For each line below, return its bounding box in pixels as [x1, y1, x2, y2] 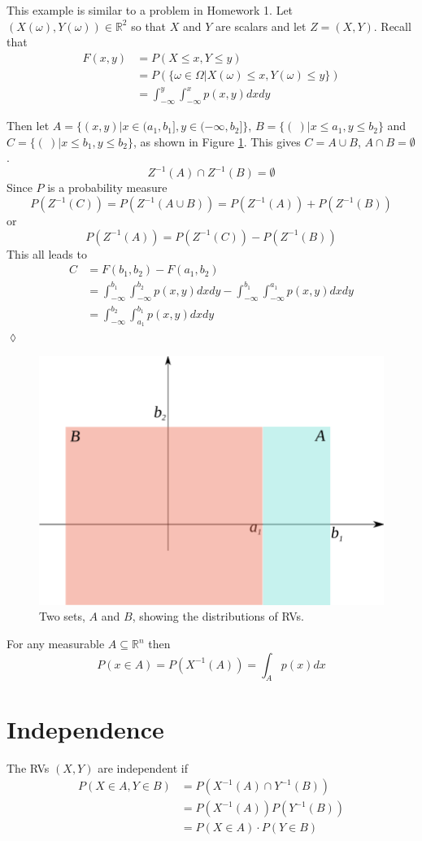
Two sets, [39, 608, 85, 625]
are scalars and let [215, 17, 307, 34]
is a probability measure [47, 179, 167, 196]
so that [131, 17, 167, 34]
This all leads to [7, 245, 87, 262]
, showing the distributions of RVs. [132, 608, 304, 625]
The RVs [7, 759, 50, 776]
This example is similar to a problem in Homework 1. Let [7, 2, 294, 18]
